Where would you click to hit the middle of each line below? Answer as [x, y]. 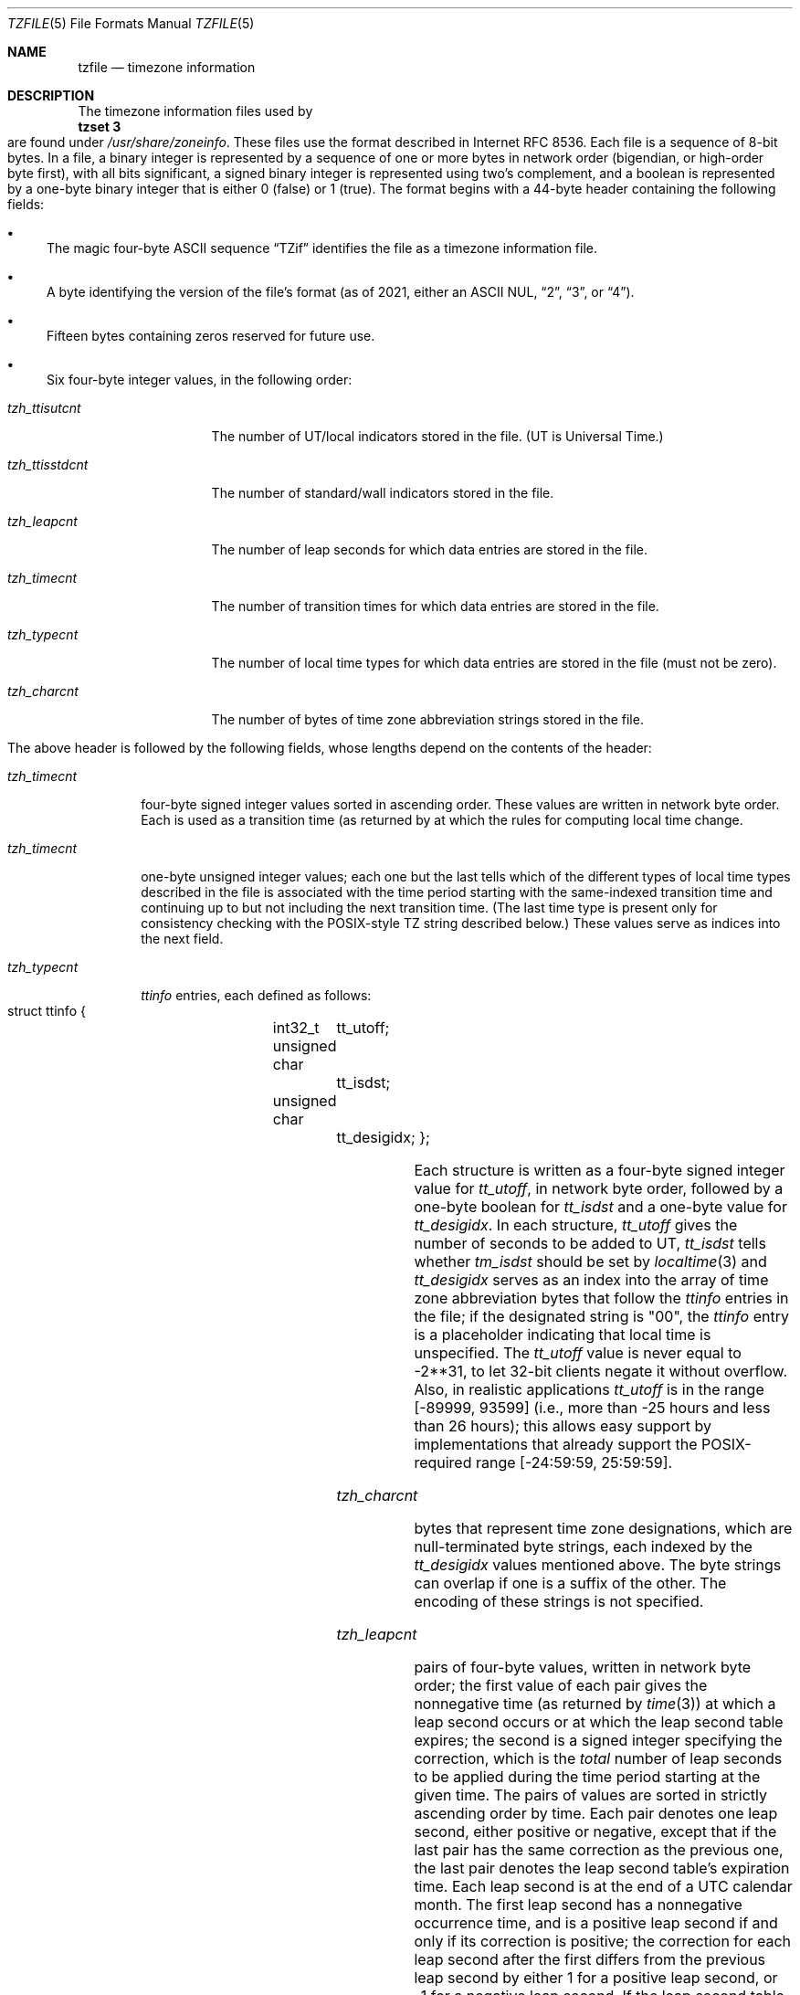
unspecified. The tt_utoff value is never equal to [578, 1353]
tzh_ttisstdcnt [48, 464]
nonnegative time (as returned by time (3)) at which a [595, 1704]
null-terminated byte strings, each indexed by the [583, 1546]
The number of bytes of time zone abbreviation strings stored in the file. [427, 719]
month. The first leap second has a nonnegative [578, 1905]
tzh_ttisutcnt [44, 408]
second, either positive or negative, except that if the [595, 1831]
